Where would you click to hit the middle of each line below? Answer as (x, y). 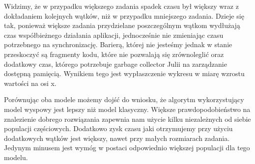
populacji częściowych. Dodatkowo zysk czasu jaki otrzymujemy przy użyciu (118, 128)
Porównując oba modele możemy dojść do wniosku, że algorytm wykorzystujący (124, 99)
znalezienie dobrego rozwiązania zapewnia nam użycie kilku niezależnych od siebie (127, 119)
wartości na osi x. (30, 83)
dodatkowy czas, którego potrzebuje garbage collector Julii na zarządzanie (115, 64)
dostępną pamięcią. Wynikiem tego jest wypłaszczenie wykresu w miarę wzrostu (124, 73)
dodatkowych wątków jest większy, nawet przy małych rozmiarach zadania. (117, 138)
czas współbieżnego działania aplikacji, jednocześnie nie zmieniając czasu (114, 35)
